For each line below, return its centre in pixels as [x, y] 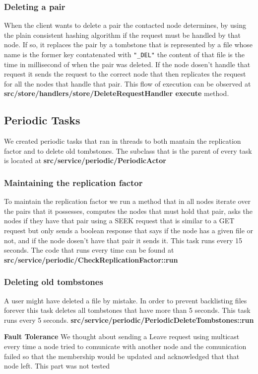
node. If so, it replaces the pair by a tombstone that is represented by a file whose [129, 45]
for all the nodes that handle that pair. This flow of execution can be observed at [128, 83]
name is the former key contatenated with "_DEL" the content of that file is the [124, 54]
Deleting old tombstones [54, 282]
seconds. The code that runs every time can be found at [89, 250]
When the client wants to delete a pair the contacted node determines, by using [125, 25]
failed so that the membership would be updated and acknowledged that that [122, 356]
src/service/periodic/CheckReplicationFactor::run [91, 259]
